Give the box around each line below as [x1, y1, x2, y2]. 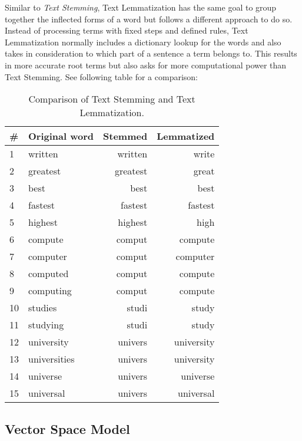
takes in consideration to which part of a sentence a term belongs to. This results [5, 47, 297, 60]
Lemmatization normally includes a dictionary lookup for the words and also [5, 35, 281, 48]
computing [28, 284, 72, 298]
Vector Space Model [5, 419, 130, 437]
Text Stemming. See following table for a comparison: [5, 70, 198, 83]
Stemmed [103, 129, 148, 143]
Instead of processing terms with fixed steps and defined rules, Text [5, 24, 248, 37]
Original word [28, 129, 94, 143]
